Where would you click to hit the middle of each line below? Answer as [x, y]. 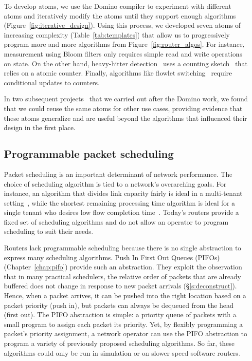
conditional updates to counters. [52, 82]
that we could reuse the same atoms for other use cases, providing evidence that [123, 108]
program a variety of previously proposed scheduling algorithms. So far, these [119, 343]
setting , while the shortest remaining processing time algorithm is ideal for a [120, 202]
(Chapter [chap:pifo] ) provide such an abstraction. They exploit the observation [123, 267]
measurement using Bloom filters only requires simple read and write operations [123, 53]
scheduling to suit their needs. [49, 231]
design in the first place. [40, 127]
